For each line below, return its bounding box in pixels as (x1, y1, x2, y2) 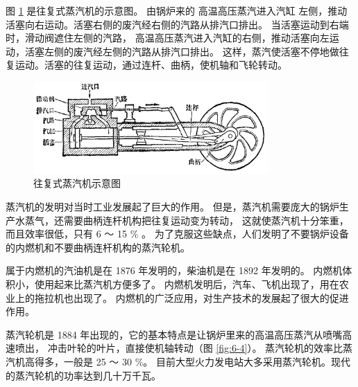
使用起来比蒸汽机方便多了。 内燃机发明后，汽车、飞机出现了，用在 (34, 276, 339, 291)
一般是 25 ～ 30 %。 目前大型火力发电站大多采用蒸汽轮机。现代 (63, 354, 350, 368)
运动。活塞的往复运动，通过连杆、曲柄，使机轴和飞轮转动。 (15, 57, 287, 72)
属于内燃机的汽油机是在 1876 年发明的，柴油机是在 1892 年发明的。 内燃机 (6, 263, 343, 278)
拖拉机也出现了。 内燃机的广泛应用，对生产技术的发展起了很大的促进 (34, 290, 349, 305)
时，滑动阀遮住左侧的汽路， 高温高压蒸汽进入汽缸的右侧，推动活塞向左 (6, 30, 330, 45)
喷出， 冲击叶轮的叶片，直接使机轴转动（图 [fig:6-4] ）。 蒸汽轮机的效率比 (15, 341, 343, 355)
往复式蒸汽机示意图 (33, 176, 121, 190)
